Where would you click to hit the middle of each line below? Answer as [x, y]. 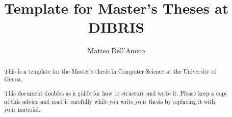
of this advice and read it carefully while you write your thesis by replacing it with [110, 101]
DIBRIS [116, 27]
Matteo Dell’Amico [116, 50]
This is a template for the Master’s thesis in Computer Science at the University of [110, 71]
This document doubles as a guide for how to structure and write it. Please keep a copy [116, 93]
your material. [22, 109]
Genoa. [13, 79]
